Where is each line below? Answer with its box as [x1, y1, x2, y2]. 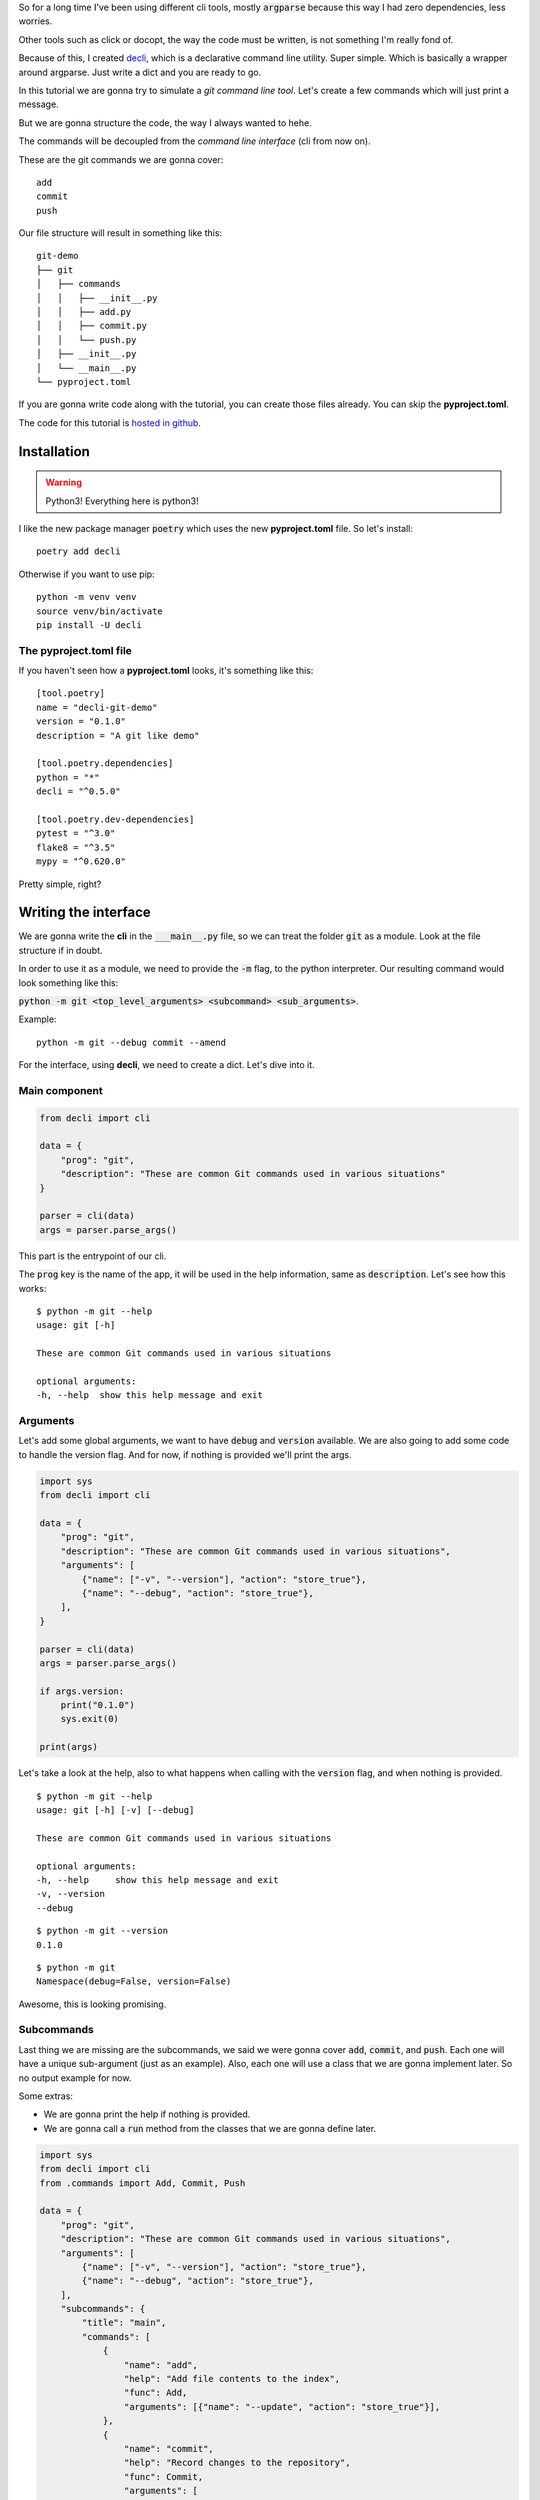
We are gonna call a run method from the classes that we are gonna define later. [43, 2122, 377, 2134]
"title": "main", [81, 2317, 167, 2329]
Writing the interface [18, 904, 152, 921]
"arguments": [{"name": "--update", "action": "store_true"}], [123, 2401, 441, 2412]
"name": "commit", [123, 2443, 214, 2454]
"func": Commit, [123, 2471, 204, 2482]
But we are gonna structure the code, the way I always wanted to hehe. [18, 116, 312, 129]
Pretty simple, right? [18, 878, 102, 890]
